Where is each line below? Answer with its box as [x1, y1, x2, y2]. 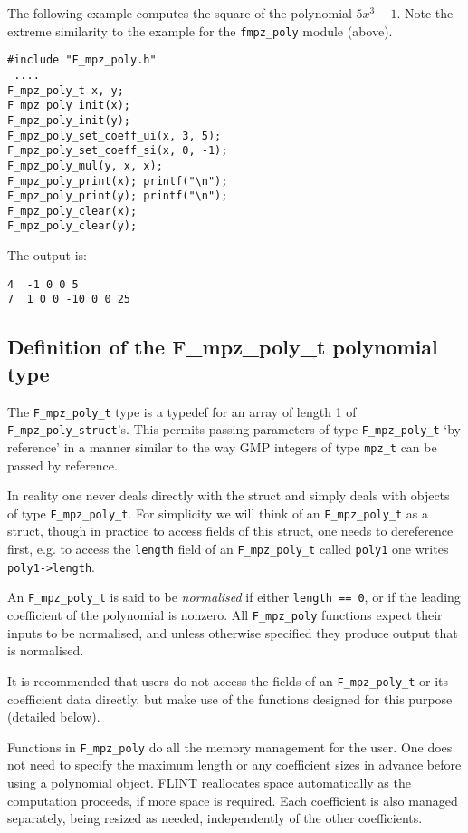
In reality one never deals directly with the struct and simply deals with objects [7, 486, 450, 505]
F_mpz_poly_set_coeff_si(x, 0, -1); [7, 144, 228, 158]
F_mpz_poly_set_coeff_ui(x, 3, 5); [7, 129, 222, 142]
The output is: [7, 246, 87, 265]
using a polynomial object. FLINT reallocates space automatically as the [7, 772, 411, 791]
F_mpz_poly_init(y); [7, 113, 131, 127]
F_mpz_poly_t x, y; [7, 83, 124, 97]
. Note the [396, 4, 454, 22]
